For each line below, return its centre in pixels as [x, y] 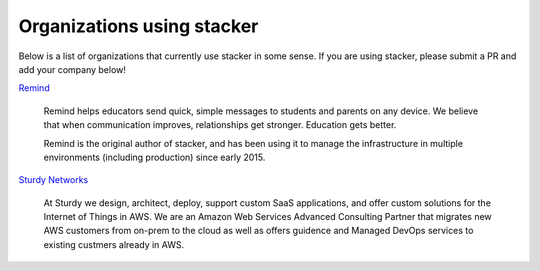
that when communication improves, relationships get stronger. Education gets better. [220, 125]
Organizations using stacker [138, 26]
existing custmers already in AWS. [114, 244]
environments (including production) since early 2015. [154, 157]
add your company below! [72, 69]
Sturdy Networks [53, 180]
